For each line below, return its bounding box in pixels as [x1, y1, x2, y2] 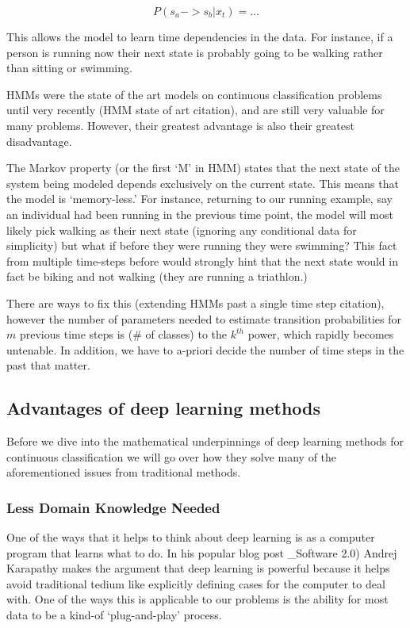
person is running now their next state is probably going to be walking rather [6, 44, 383, 60]
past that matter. [6, 357, 90, 373]
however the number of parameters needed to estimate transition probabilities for [6, 310, 401, 327]
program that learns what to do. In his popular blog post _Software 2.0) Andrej [6, 544, 397, 561]
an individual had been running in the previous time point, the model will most [6, 205, 393, 222]
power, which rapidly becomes [247, 326, 394, 343]
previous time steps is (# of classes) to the [19, 326, 228, 343]
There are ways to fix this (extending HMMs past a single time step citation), [6, 294, 385, 311]
